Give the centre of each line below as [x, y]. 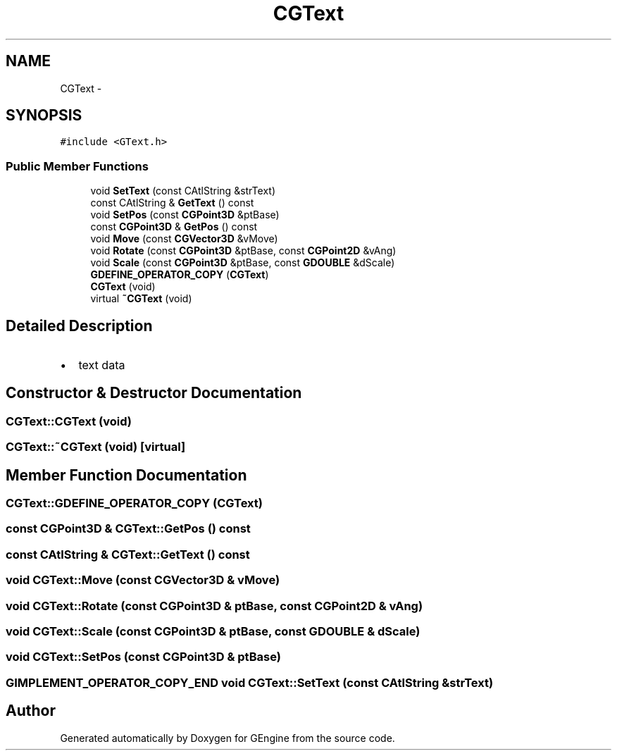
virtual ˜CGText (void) [141, 299]
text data [102, 365]
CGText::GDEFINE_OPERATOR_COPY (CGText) [134, 503]
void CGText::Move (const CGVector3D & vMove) [143, 580]
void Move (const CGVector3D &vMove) [184, 239]
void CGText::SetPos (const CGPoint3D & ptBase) [143, 657]
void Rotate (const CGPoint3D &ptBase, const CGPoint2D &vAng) [243, 251]
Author [31, 711]
